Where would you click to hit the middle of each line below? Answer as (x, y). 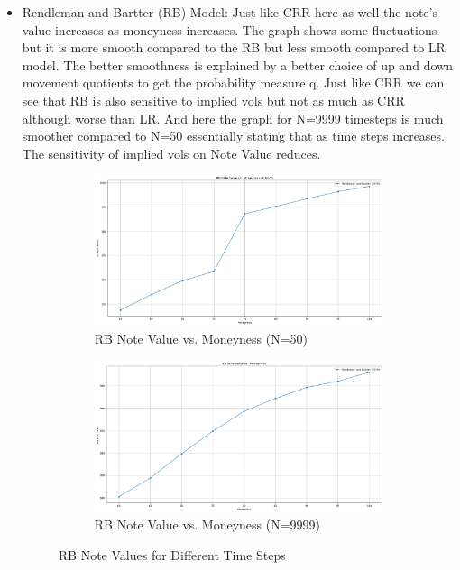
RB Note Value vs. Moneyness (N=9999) (207, 524)
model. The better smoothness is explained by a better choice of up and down (237, 64)
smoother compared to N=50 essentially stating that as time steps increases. (233, 136)
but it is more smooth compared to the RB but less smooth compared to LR (234, 47)
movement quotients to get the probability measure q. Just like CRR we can (233, 83)
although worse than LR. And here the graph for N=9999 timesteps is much (233, 118)
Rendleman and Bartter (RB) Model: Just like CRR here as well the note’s (230, 12)
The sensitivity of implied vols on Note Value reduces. (171, 153)
